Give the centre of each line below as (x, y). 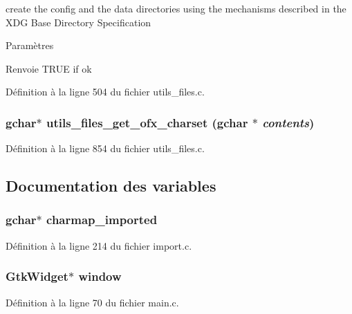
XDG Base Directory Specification (78, 22)
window (100, 276)
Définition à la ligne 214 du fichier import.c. (99, 245)
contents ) (288, 122)
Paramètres (30, 45)
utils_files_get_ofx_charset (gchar (147, 122)
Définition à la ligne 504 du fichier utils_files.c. (105, 92)
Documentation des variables (111, 186)
